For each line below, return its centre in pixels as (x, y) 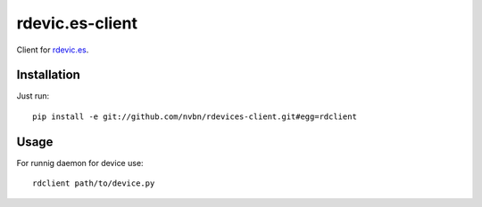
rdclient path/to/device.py (94, 183)
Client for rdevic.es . (53, 50)
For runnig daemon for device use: (80, 163)
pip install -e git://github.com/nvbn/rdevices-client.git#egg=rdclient (195, 116)
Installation (48, 75)
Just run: (33, 96)
